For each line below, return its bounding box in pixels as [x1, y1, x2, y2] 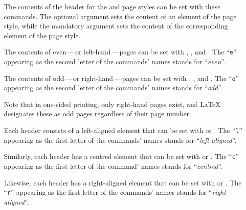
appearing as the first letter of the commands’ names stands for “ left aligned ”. [4, 134, 237, 145]
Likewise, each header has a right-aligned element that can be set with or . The [4, 177, 242, 187]
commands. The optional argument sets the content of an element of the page [4, 11, 237, 21]
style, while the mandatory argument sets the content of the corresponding [4, 21, 228, 31]
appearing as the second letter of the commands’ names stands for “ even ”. [4, 56, 225, 67]
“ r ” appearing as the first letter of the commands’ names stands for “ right [4, 187, 226, 197]
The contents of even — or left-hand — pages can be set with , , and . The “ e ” [4, 47, 237, 57]
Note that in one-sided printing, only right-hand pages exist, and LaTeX [4, 99, 221, 109]
